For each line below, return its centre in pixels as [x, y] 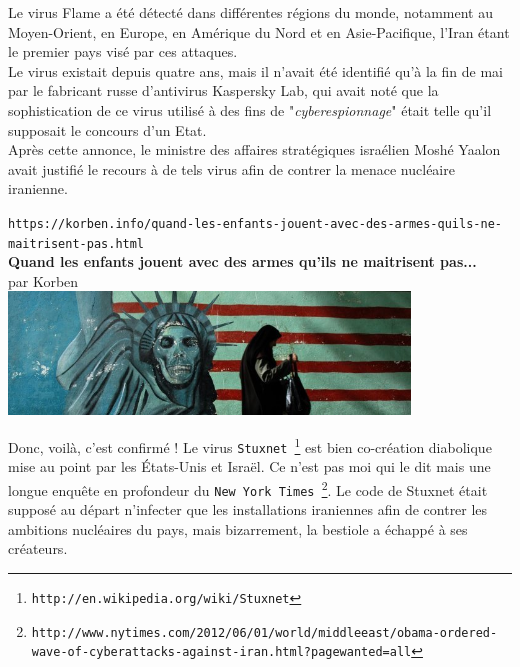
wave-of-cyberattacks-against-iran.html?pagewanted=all [221, 652]
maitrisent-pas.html [76, 243]
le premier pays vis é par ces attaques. [123, 51]
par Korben [43, 280]
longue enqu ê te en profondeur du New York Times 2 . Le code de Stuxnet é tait [248, 488]
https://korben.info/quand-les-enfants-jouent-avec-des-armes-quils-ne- [255, 223]
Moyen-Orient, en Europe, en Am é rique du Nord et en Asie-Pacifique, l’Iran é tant [259, 31]
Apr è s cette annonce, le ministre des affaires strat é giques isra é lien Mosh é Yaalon [254, 149]
